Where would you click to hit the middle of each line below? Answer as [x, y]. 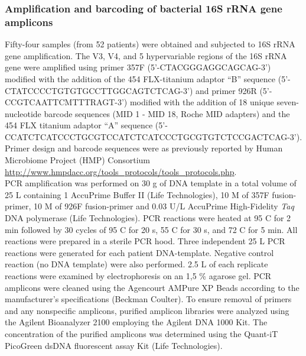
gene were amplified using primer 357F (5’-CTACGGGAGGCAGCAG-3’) [138, 67]
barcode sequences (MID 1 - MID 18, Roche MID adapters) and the [167, 113]
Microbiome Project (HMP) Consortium [77, 160]
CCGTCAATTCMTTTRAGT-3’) [66, 102]
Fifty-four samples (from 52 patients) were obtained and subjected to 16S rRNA [150, 44]
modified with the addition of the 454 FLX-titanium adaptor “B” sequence [140, 78]
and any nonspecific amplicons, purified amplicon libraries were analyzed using [147, 310]
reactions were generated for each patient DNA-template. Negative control [139, 252]
